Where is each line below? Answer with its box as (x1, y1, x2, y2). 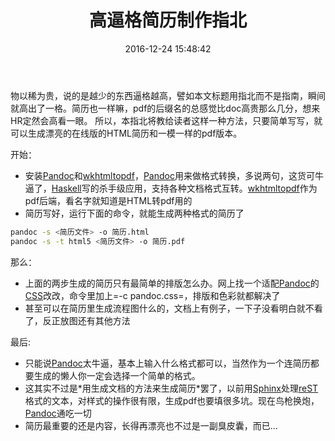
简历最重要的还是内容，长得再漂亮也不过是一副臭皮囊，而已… (24, 419, 278, 431)
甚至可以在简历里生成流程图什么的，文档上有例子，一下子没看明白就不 (24, 302, 315, 314)
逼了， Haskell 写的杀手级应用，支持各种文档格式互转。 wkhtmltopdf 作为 (24, 182, 318, 194)
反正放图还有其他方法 (42, 314, 131, 326)
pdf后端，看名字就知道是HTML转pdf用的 (24, 194, 193, 206)
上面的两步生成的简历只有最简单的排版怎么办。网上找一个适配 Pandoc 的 (24, 277, 320, 289)
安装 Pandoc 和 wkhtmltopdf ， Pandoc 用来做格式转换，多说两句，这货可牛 (24, 169, 324, 181)
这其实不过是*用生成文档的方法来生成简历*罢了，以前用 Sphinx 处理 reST (24, 382, 319, 394)
